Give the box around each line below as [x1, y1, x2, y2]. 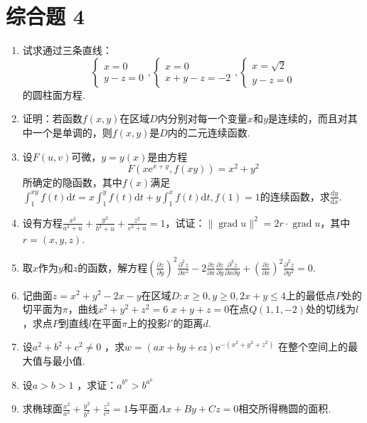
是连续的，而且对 [267, 111, 348, 126]
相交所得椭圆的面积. [238, 401, 331, 416]
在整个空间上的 [277, 339, 348, 354]
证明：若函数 [22, 111, 83, 126]
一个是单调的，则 [32, 124, 112, 139]
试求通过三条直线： [22, 43, 112, 58]
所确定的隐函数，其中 [22, 175, 122, 190]
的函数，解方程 [78, 259, 148, 274]
